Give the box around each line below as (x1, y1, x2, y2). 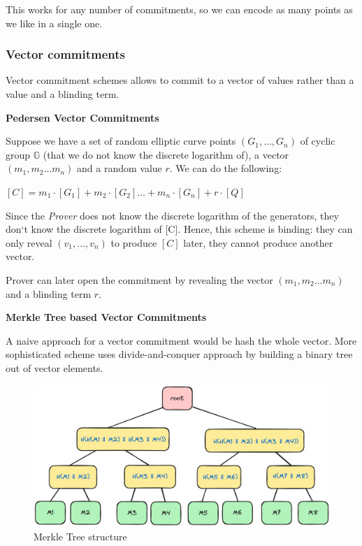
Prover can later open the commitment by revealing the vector (6, 272, 273, 287)
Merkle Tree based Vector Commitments (6, 310, 207, 324)
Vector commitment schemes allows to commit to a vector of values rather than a (6, 73, 354, 87)
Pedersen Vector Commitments (6, 110, 159, 124)
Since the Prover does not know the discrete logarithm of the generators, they (6, 208, 339, 222)
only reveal (6, 235, 52, 250)
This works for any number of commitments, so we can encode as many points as (6, 2, 353, 16)
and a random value (77, 161, 162, 175)
